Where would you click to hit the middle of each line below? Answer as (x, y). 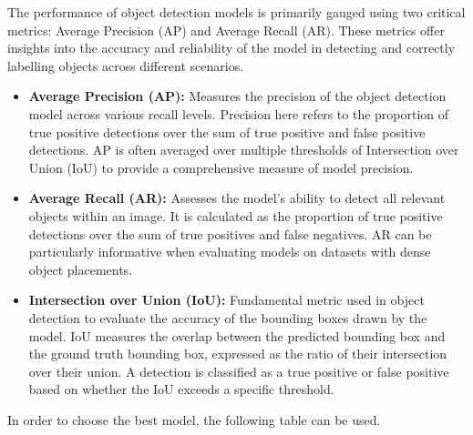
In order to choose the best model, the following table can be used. (194, 419)
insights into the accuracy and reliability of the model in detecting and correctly (231, 48)
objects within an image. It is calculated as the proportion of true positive (236, 215)
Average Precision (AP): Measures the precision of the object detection (237, 96)
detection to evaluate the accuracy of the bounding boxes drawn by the (228, 317)
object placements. (81, 269)
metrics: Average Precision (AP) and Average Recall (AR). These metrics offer (226, 30)
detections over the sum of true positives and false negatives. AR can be (230, 233)
